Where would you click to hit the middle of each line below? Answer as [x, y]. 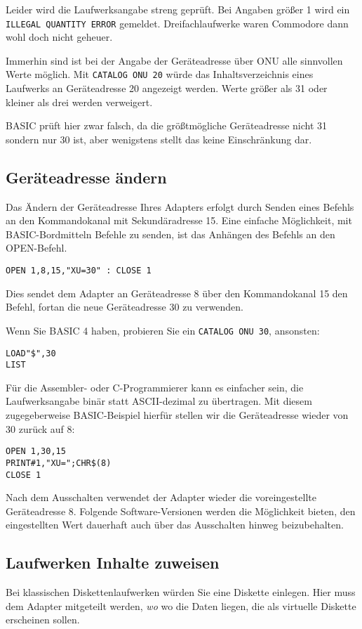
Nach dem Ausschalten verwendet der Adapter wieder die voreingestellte [161, 497]
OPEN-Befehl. [36, 248]
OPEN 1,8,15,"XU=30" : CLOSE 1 [79, 271]
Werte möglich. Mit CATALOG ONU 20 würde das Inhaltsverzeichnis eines [160, 74]
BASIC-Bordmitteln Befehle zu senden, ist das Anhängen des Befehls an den [170, 234]
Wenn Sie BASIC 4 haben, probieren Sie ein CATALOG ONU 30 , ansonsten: [163, 330]
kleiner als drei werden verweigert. [79, 102]
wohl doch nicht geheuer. [59, 37]
